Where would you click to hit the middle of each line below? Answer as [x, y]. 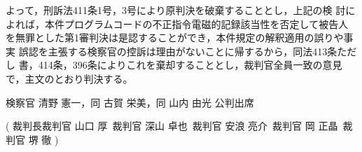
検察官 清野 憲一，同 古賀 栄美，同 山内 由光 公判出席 [130, 102]
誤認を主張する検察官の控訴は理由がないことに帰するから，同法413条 [178, 51]
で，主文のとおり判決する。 [69, 78]
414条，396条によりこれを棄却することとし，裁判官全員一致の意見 [190, 65]
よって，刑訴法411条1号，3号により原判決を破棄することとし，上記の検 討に [181, 10]
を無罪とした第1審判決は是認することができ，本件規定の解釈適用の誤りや [175, 37]
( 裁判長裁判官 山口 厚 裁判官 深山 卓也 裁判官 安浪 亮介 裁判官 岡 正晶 [172, 126]
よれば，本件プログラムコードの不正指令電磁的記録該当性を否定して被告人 [177, 23]
